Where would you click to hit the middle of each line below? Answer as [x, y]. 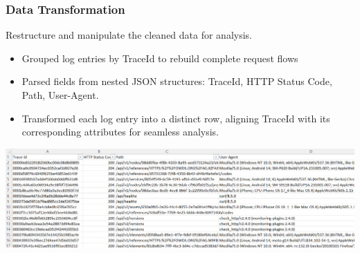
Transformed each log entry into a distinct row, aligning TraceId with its [176, 118]
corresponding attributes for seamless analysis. [120, 132]
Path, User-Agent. [60, 95]
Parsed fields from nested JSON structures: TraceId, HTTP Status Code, [177, 81]
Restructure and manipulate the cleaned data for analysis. [129, 35]
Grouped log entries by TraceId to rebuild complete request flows [160, 58]
